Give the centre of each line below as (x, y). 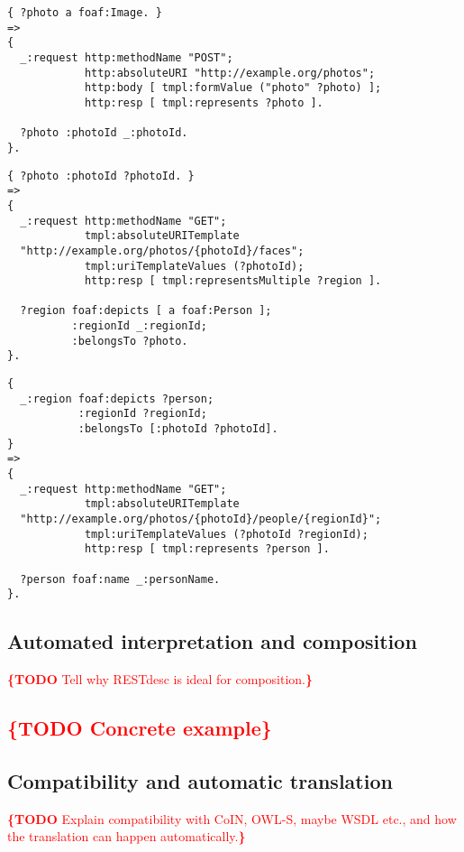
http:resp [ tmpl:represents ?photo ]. (204, 102)
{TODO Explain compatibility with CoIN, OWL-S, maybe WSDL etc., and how (232, 818)
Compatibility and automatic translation (200, 780)
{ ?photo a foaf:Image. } (85, 13)
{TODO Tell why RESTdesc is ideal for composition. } (160, 679)
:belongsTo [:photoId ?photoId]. (178, 429)
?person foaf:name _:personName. (120, 579)
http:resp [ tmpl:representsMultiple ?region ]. (233, 281)
